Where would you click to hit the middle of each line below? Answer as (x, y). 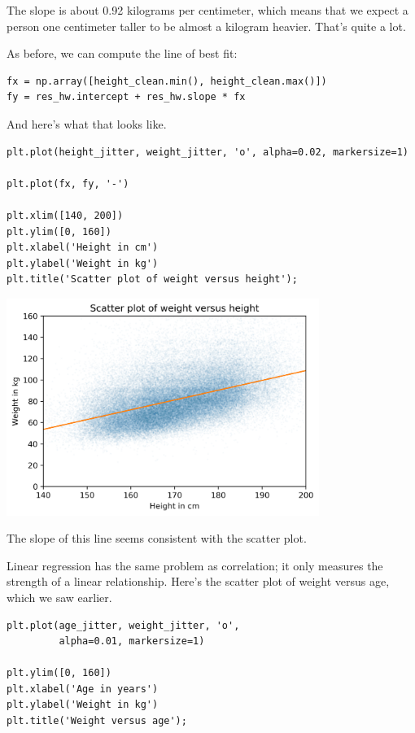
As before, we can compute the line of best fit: (122, 53)
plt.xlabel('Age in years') (83, 689)
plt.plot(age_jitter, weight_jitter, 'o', (123, 625)
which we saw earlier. (59, 597)
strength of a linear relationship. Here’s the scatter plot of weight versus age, (198, 581)
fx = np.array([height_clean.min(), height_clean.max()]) (167, 81)
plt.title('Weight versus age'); (97, 721)
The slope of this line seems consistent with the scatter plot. (157, 538)
